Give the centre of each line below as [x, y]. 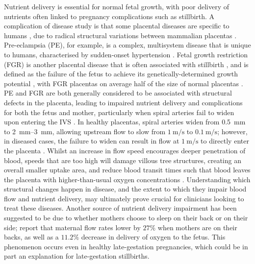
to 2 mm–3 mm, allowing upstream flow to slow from [85, 131]
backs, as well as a [31, 237]
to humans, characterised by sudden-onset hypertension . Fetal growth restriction [126, 54]
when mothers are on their [197, 227]
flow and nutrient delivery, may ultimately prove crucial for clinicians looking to [124, 198]
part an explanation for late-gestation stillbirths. [77, 256]
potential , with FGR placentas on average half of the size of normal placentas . [124, 83]
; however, [232, 131]
